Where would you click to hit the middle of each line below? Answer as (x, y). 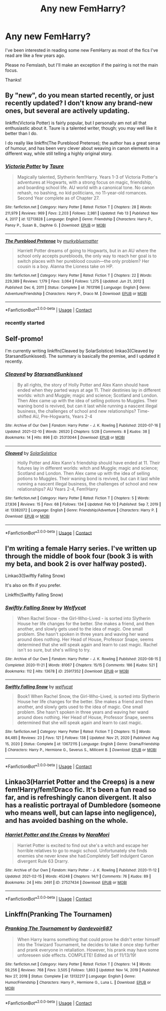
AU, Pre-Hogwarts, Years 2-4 (62, 416)
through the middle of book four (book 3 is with (79, 556)
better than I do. (21, 133)
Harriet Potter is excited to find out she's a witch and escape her (83, 845)
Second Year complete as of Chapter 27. (58, 198)
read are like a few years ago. (35, 55)
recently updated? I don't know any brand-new (79, 103)
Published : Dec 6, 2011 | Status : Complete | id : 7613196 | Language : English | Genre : (78, 288)
